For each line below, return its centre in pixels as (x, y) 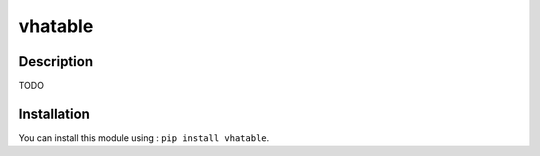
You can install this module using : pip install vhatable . (144, 137)
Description (56, 61)
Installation (54, 113)
